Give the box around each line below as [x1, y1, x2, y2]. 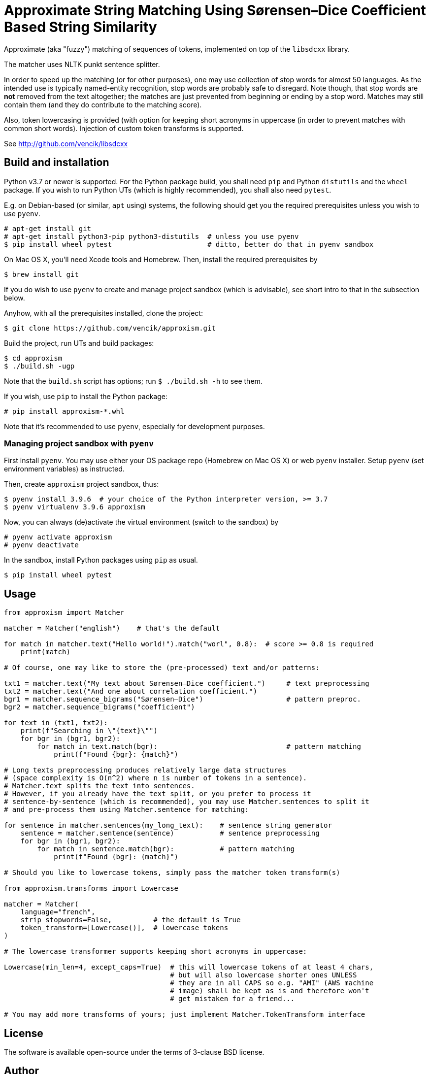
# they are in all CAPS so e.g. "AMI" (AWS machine [170, 979, 374, 987]
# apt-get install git [4, 224, 92, 233]
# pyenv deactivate [4, 541, 79, 549]
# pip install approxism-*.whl [4, 407, 125, 415]
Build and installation [4, 156, 109, 169]
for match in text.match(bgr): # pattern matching [37, 742, 361, 751]
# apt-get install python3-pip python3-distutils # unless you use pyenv [4, 232, 299, 240]
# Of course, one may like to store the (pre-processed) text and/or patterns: [4, 664, 320, 672]
